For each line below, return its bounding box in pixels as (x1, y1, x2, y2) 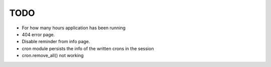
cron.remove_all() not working (22, 53, 84, 59)
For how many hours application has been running (22, 25, 125, 31)
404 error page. (22, 31, 55, 37)
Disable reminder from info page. (22, 39, 90, 45)
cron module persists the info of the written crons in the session (22, 45, 154, 52)
